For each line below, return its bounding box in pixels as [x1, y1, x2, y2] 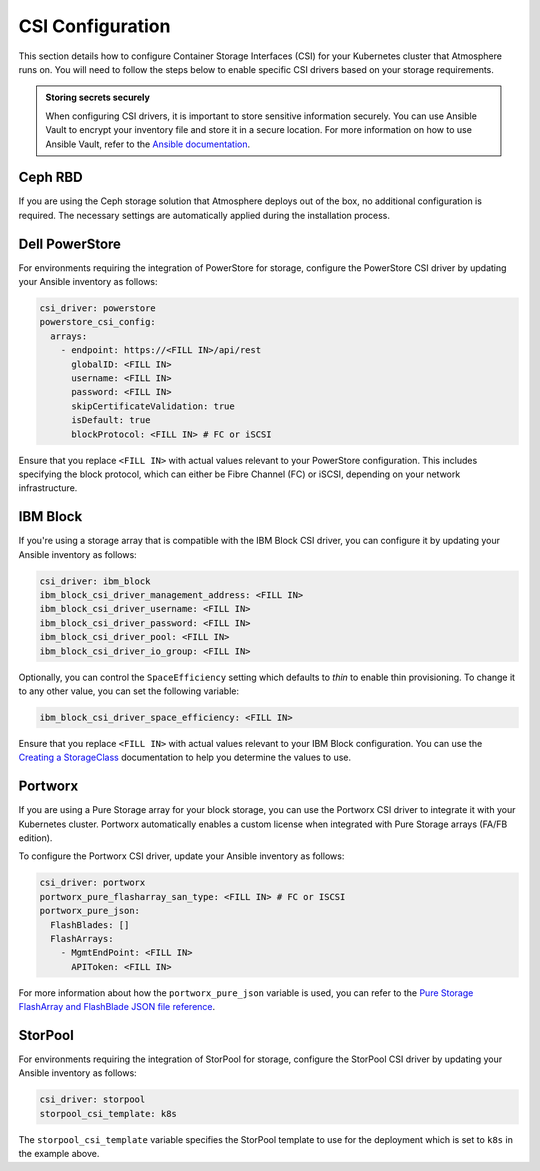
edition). [18, 832, 53, 844]
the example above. [18, 1148, 100, 1160]
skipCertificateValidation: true [71, 400, 235, 412]
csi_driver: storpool [39, 1094, 146, 1105]
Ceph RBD [18, 169, 84, 186]
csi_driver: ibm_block [39, 575, 151, 587]
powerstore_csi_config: [39, 316, 157, 328]
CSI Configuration [18, 15, 171, 37]
